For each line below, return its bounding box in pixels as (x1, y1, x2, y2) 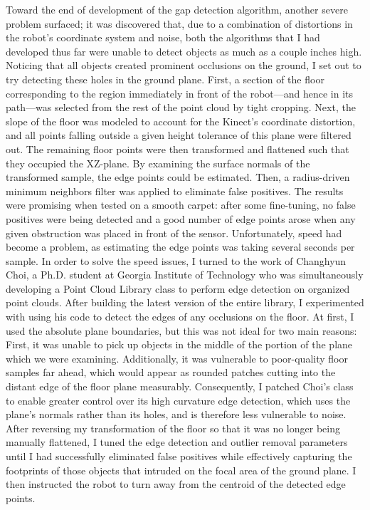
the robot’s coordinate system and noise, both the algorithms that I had (6, 30, 320, 45)
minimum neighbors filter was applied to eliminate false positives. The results (6, 183, 344, 198)
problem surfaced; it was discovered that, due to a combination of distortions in (6, 16, 353, 31)
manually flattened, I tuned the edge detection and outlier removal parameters (6, 434, 348, 449)
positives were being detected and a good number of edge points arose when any (6, 211, 356, 226)
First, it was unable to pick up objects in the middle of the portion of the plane (6, 337, 353, 352)
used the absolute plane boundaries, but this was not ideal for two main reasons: (6, 323, 357, 338)
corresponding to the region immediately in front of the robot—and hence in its (6, 85, 354, 100)
